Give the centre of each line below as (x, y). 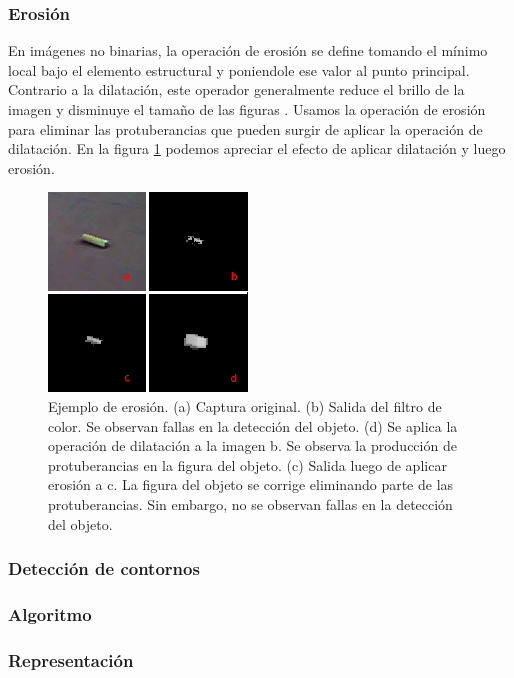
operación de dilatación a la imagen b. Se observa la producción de (252, 445)
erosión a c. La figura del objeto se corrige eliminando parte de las (251, 484)
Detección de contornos (104, 568)
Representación (71, 659)
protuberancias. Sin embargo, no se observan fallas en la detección (250, 503)
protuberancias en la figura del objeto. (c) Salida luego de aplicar (247, 464)
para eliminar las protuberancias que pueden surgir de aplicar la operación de (245, 128)
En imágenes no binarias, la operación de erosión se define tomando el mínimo (248, 50)
